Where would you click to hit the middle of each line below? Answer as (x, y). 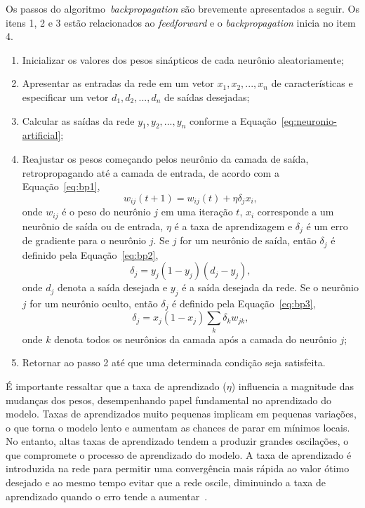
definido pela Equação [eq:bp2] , (90, 254)
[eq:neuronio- (309, 120)
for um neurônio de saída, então (248, 240)
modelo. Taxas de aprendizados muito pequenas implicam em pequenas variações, (181, 414)
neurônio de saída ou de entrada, (93, 226)
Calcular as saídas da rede (78, 120)
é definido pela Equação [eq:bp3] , (244, 303)
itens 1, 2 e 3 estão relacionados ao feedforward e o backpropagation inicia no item (181, 22)
